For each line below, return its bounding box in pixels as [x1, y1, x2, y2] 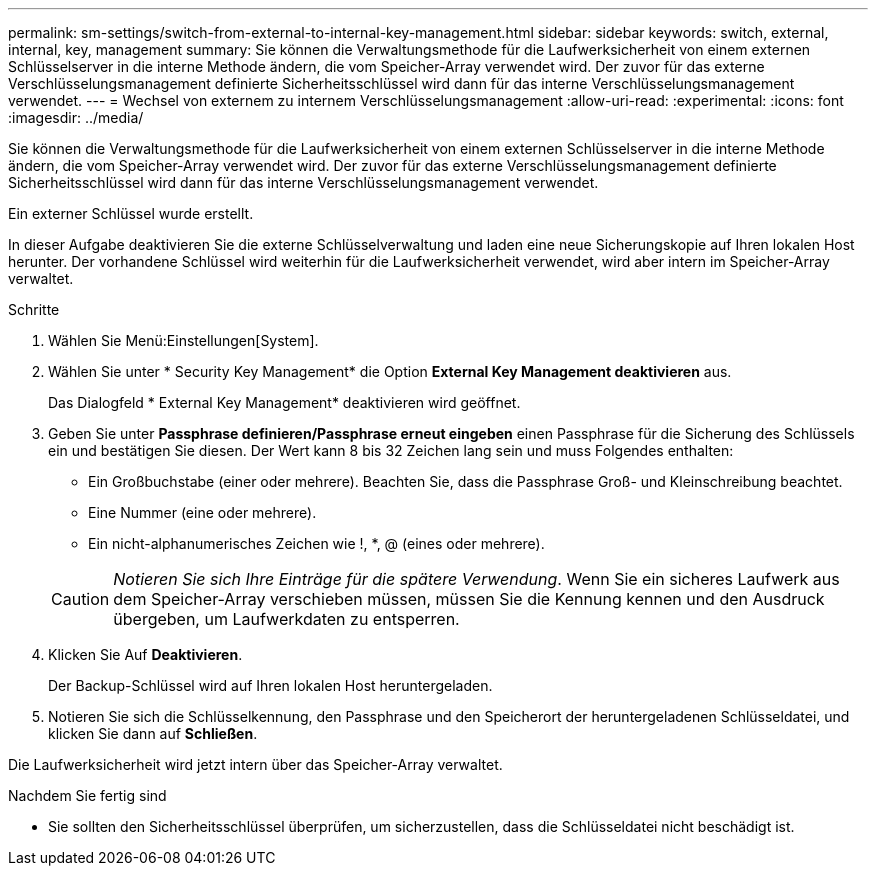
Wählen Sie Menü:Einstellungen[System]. [48, 332, 319, 349]
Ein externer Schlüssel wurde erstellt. [8, 205, 254, 222]
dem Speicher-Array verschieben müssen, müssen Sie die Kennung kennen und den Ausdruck [113, 589, 825, 609]
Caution [51, 589, 110, 609]
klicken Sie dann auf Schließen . [48, 725, 258, 742]
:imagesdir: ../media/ [8, 109, 144, 126]
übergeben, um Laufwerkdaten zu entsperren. [113, 609, 460, 629]
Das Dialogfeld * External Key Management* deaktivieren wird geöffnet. [48, 394, 521, 411]
